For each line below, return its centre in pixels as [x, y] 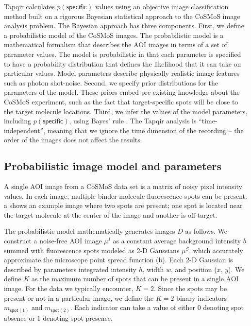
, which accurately [216, 250]
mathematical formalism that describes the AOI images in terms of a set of [116, 44]
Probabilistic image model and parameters [113, 166]
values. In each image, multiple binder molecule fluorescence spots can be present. [125, 196]
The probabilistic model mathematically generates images [90, 231]
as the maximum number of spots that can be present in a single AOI [135, 279]
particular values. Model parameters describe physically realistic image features [122, 73]
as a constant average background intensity [177, 241]
